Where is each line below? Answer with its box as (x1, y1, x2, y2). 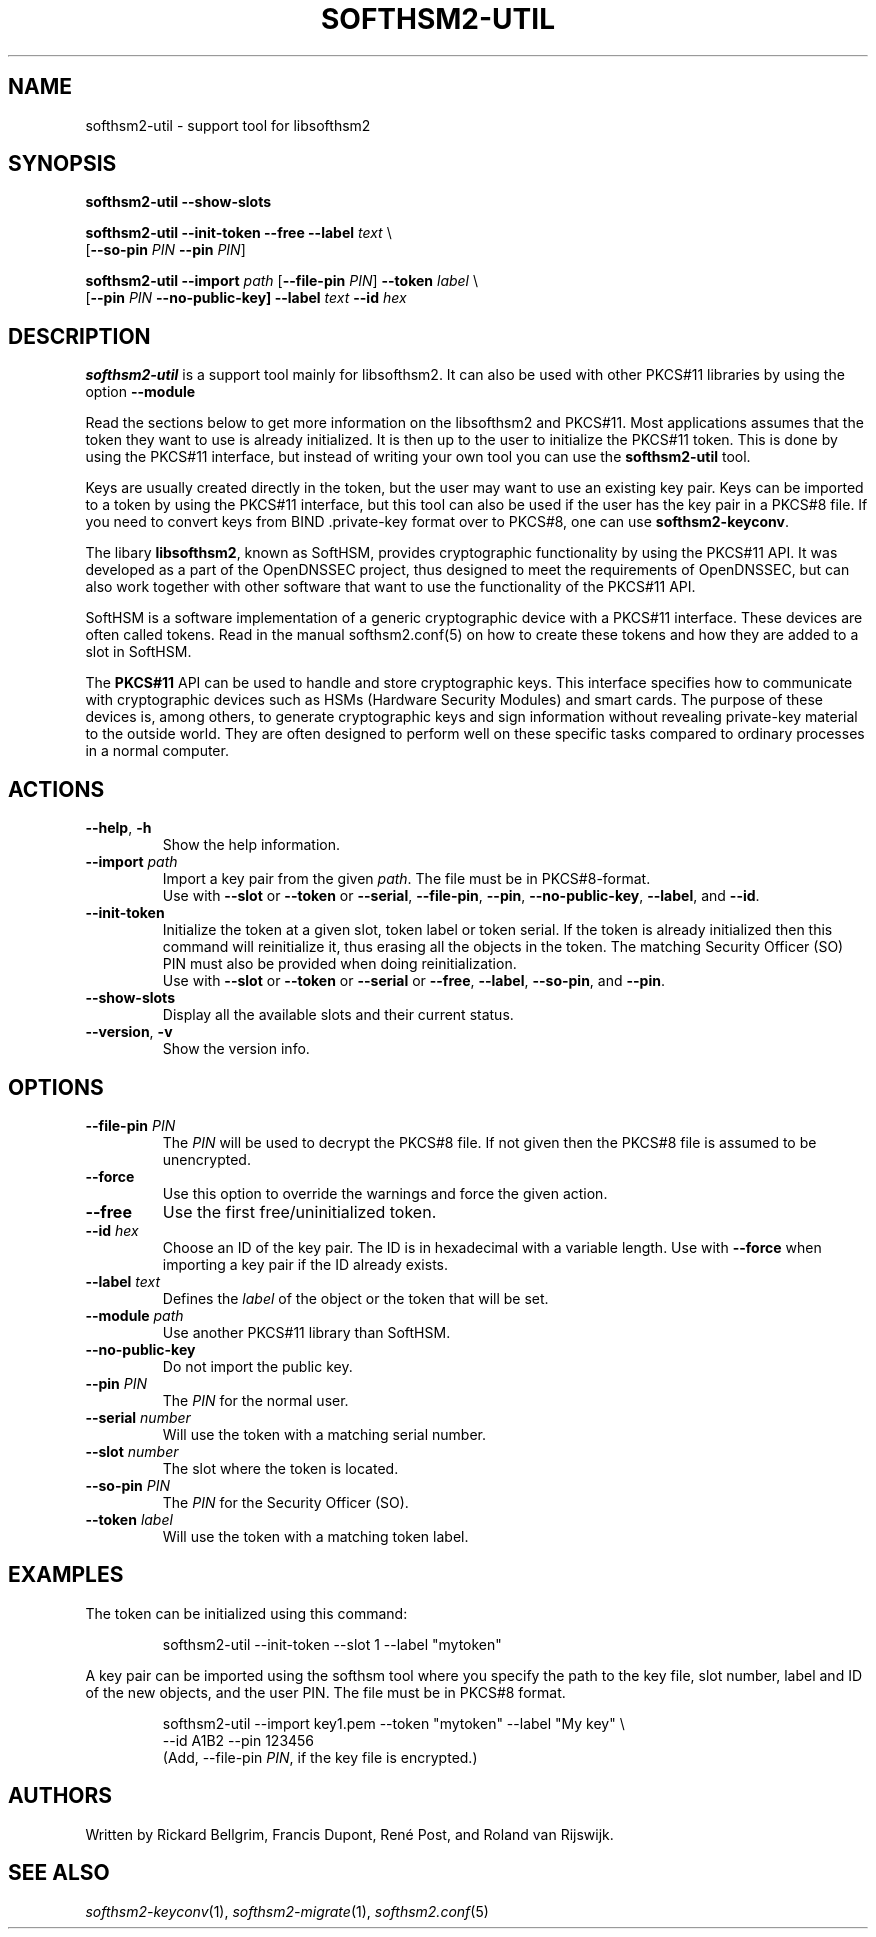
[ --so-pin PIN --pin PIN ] (85, 241, 246, 259)
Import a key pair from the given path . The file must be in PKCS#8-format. (162, 870, 651, 888)
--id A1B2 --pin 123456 (162, 1731, 315, 1749)
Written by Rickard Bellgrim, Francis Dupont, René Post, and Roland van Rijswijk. (85, 1825, 614, 1843)
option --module (85, 383, 196, 401)
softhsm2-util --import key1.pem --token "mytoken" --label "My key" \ (162, 1714, 625, 1732)
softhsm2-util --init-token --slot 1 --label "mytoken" (162, 1635, 502, 1653)
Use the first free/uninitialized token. (162, 1201, 437, 1222)
